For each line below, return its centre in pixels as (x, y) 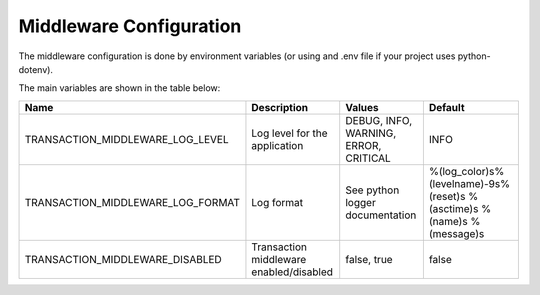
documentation (381, 215)
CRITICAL (368, 158)
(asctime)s (453, 208)
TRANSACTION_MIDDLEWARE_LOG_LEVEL (126, 139)
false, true (369, 259)
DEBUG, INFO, (379, 120)
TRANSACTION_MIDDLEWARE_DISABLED (123, 259)
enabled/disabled (292, 272)
